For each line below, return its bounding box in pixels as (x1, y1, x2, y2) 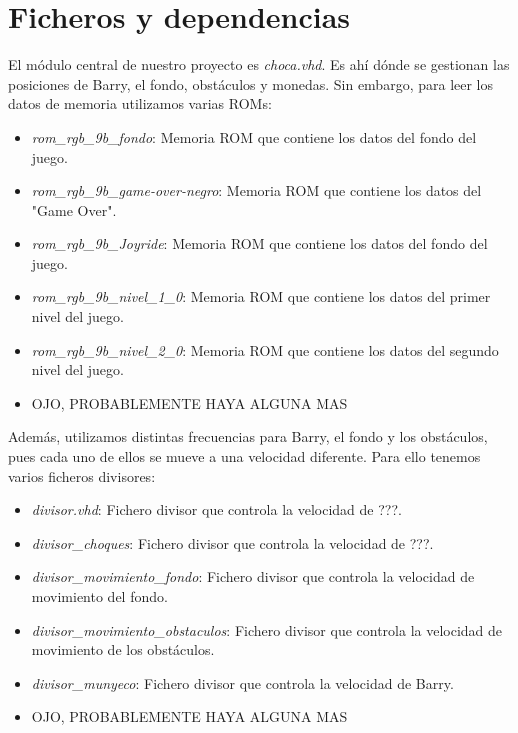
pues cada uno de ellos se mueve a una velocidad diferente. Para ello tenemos (8, 446, 481, 467)
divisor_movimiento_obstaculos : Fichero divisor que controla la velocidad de (31, 619, 503, 640)
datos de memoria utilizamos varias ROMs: (8, 93, 272, 114)
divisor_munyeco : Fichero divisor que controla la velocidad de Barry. (31, 672, 454, 693)
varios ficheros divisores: (8, 465, 156, 486)
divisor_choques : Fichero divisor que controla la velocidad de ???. (31, 532, 434, 553)
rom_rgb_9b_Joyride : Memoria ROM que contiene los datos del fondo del (31, 233, 488, 254)
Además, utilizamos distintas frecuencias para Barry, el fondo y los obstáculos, (8, 426, 488, 447)
